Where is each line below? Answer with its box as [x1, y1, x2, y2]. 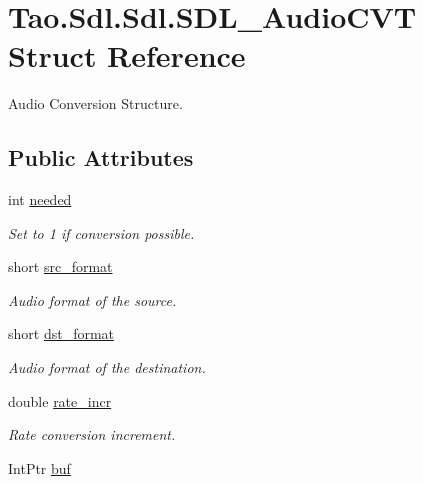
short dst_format [8, 323, 115, 344]
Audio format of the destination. [8, 357, 206, 378]
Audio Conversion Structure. [8, 93, 183, 114]
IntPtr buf [8, 457, 71, 478]
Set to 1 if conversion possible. [8, 222, 195, 243]
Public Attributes [8, 142, 194, 173]
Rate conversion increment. [8, 424, 176, 445]
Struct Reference [8, 35, 246, 76]
